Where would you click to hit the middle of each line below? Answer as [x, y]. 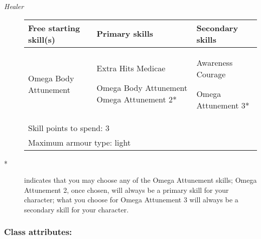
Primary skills [125, 34]
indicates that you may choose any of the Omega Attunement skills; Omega [141, 180]
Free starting [54, 28]
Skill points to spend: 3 [69, 128]
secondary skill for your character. [77, 209]
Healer [14, 6]
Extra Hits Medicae [131, 68]
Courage [211, 74]
